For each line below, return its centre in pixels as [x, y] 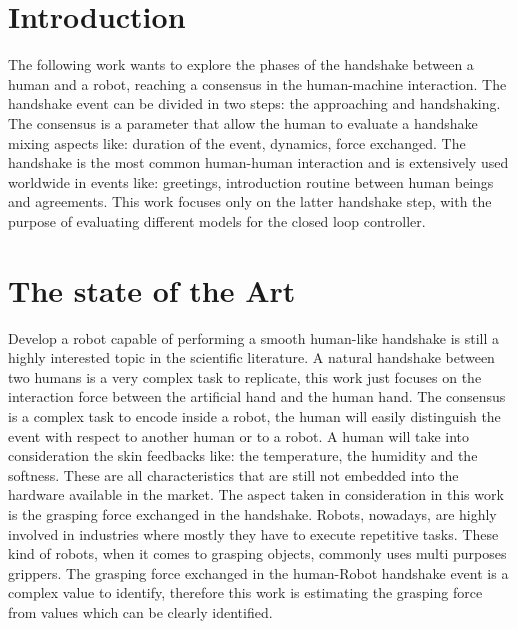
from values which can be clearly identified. [140, 611]
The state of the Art [152, 289]
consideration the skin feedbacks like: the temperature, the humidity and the [243, 455]
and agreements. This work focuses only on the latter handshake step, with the [250, 201]
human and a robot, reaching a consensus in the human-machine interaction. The [257, 83]
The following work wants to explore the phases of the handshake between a [241, 64]
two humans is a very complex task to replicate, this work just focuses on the [245, 376]
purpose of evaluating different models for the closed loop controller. [217, 220]
